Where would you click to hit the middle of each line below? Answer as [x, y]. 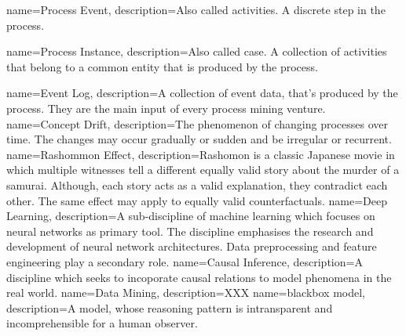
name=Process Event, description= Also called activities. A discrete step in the [196, 9]
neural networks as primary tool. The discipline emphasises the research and [190, 231]
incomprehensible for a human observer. [102, 323]
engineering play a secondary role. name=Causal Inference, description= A [185, 261]
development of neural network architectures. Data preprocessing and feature [192, 246]
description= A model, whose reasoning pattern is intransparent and [170, 307]
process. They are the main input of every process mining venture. [166, 108]
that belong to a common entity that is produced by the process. [162, 66]
